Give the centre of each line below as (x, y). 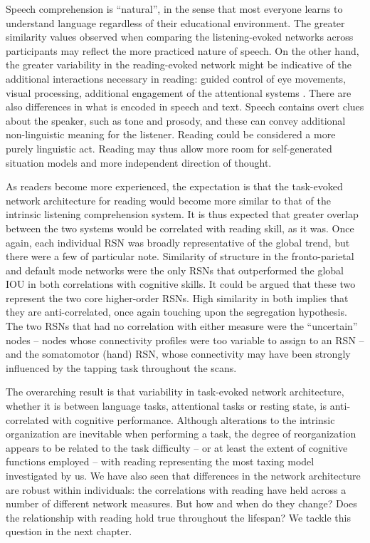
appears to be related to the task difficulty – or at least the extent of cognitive (177, 447)
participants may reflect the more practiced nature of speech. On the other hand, (183, 50)
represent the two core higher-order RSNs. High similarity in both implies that (177, 298)
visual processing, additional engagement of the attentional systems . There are (179, 92)
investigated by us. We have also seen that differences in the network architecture (183, 475)
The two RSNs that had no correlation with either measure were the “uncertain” (182, 326)
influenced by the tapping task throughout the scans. (121, 367)
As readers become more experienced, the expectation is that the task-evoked (174, 186)
